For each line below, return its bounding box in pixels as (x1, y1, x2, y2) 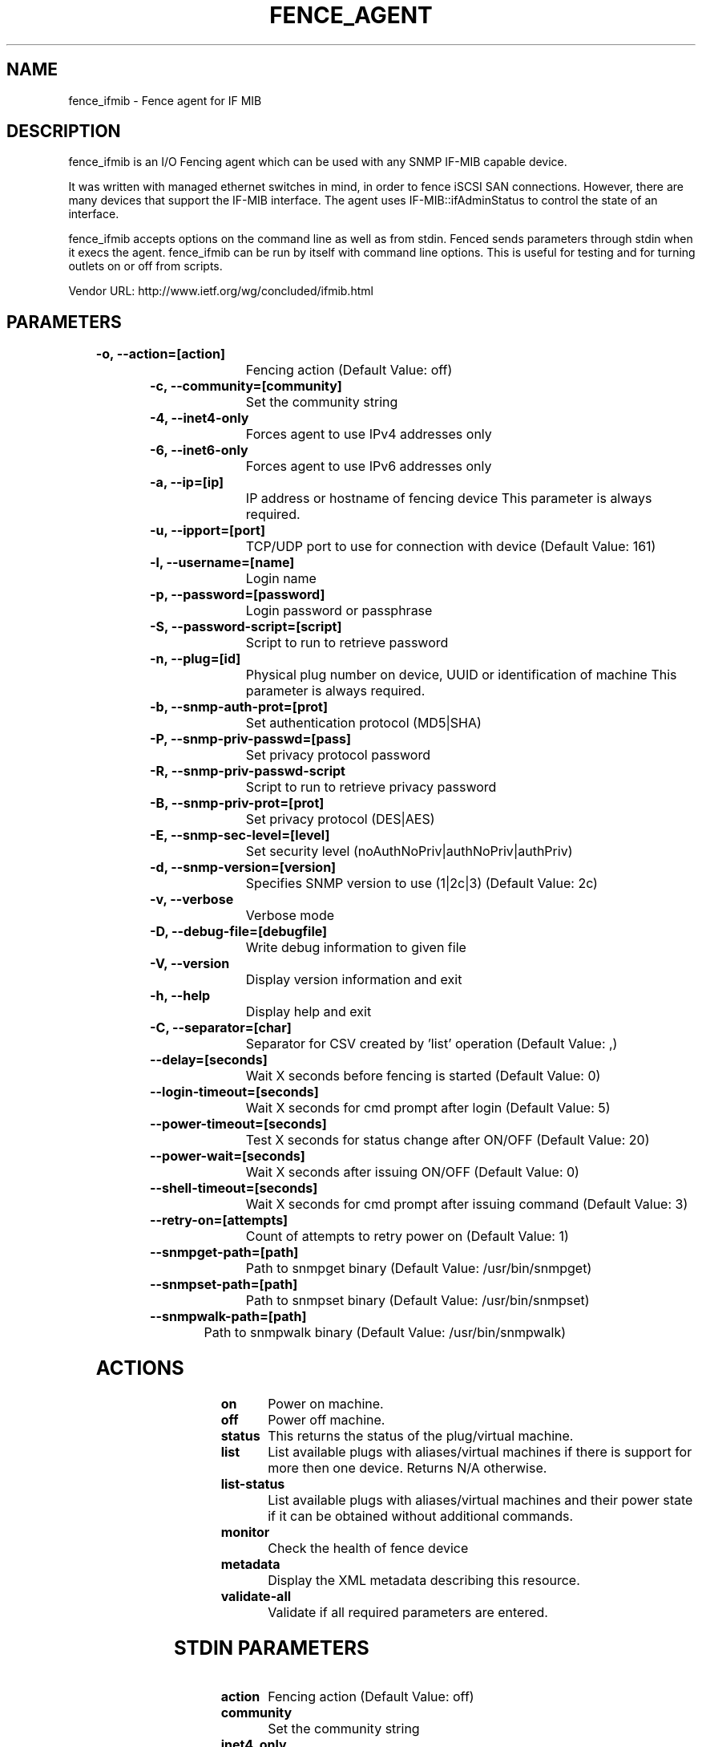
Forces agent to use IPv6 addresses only (245, 458, 492, 475)
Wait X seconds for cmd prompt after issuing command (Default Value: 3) (245, 1196, 688, 1213)
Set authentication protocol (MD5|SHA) (245, 715, 482, 732)
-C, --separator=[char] (150, 1019, 292, 1036)
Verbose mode (245, 907, 335, 924)
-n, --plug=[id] (150, 651, 241, 667)
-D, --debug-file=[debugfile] (150, 923, 328, 940)
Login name (245, 570, 317, 587)
